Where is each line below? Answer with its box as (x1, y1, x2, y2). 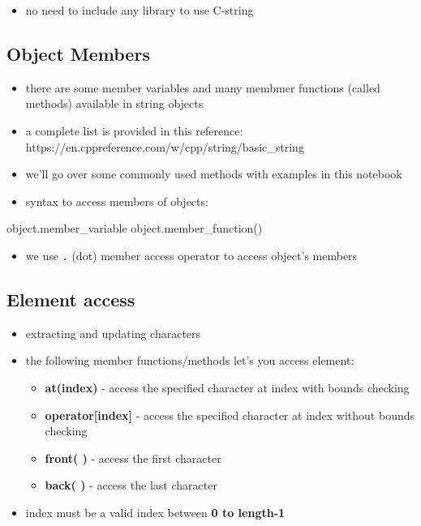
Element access (6, 287, 135, 311)
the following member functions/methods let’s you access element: (25, 352, 354, 369)
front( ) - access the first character (45, 449, 221, 466)
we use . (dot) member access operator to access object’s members (25, 246, 358, 263)
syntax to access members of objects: (25, 192, 208, 209)
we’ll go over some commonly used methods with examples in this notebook (25, 165, 402, 182)
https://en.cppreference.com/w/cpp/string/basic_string (25, 138, 304, 155)
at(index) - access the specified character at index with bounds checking (45, 379, 410, 396)
